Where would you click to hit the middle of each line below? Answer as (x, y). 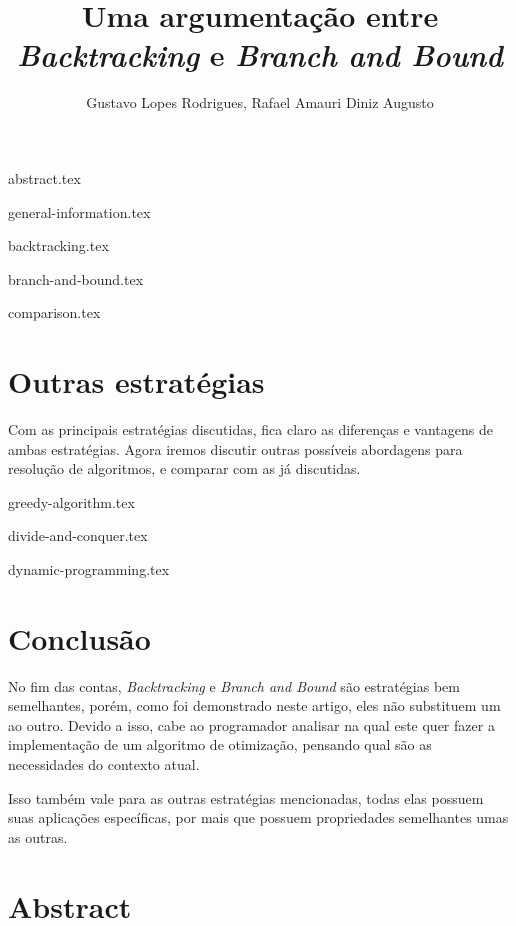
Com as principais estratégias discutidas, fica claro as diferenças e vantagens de (250, 429)
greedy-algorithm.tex (71, 501)
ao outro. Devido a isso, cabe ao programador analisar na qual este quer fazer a (251, 724)
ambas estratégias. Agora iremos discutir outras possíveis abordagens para (235, 448)
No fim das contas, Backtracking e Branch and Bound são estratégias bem (234, 685)
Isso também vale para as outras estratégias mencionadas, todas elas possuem (246, 797)
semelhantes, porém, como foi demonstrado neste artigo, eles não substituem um (254, 705)
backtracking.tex (58, 245)
